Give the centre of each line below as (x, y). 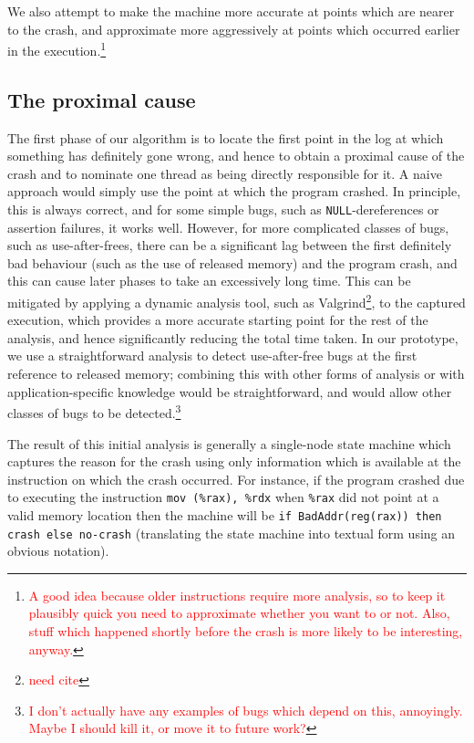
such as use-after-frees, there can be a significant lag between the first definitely (230, 245)
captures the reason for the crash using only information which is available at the (234, 461)
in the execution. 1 (57, 49)
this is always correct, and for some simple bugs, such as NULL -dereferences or (223, 209)
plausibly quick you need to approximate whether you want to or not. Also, (239, 613)
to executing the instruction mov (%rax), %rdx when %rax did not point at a (223, 497)
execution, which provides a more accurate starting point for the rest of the (218, 320)
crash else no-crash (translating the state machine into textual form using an (232, 533)
